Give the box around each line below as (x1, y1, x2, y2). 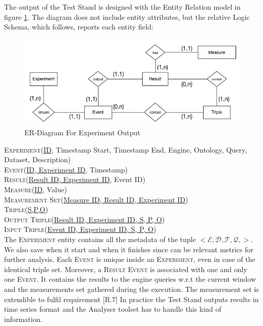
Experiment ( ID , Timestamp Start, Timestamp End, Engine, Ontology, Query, (4, 144, 247, 155)
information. (4, 313, 43, 324)
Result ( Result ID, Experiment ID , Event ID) (4, 174, 146, 185)
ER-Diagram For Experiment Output (24, 127, 141, 138)
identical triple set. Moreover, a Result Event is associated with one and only (4, 263, 247, 274)
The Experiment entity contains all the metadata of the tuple (4, 234, 196, 245)
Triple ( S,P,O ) (4, 204, 48, 215)
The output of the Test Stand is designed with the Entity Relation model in (4, 2, 241, 12)
